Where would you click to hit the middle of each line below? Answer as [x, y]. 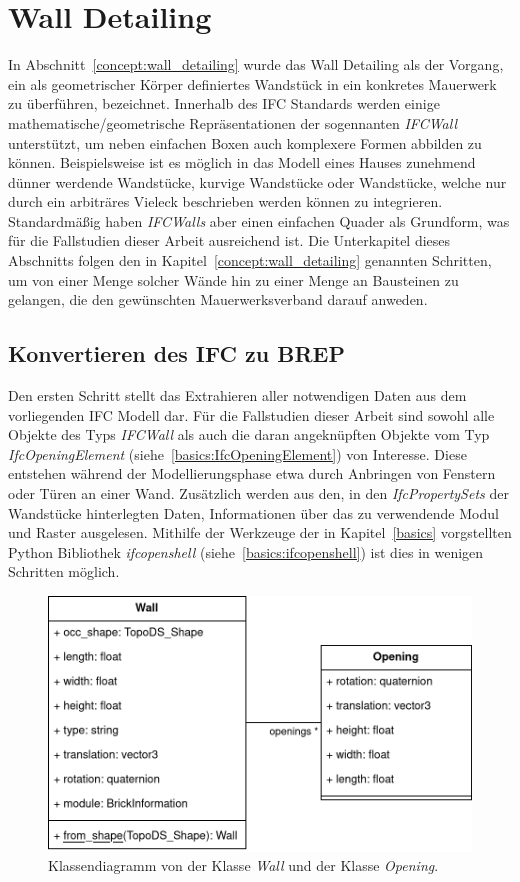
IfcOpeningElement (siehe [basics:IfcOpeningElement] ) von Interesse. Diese [237, 453]
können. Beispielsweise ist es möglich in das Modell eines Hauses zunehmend [242, 162]
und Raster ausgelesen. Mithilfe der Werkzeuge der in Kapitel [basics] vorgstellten [260, 532]
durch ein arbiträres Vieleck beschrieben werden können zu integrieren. [225, 201]
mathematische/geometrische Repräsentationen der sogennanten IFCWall [232, 122]
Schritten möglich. [64, 571]
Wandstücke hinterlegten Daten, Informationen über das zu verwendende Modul [253, 512]
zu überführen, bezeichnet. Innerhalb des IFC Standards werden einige [224, 103]
